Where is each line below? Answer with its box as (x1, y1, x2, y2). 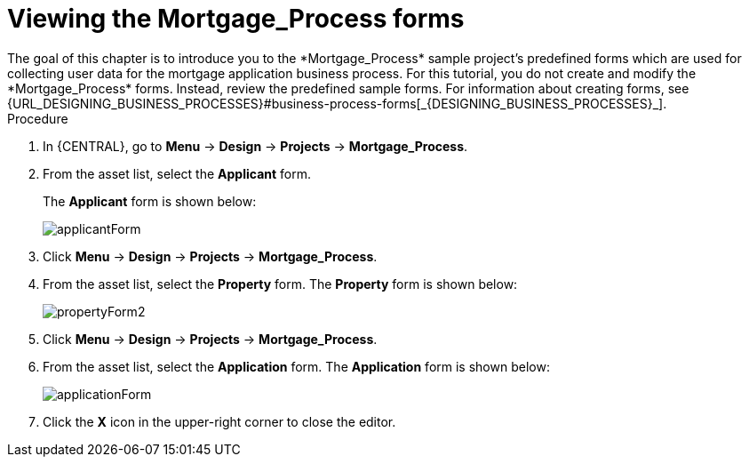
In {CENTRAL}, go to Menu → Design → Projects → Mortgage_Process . (43, 138, 468, 154)
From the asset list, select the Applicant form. (43, 165, 312, 181)
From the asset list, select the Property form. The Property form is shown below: (43, 276, 518, 292)
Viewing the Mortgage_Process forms (7, 4, 465, 34)
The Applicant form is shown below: (43, 193, 257, 209)
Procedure (7, 110, 68, 126)
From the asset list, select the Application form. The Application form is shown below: (43, 358, 550, 374)
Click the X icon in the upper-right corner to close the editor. (43, 413, 396, 429)
